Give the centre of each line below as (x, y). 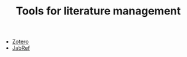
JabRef (21, 48)
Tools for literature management (98, 11)
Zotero (20, 42)
